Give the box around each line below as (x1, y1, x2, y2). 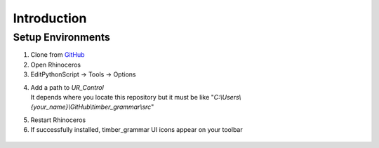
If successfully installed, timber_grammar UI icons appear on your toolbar (30, 126, 243, 134)
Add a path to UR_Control (30, 83, 105, 91)
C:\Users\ (213, 93, 241, 101)
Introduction (13, 11, 87, 26)
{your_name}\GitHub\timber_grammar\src (30, 102, 152, 112)
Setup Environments (13, 31, 110, 43)
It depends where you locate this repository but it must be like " (30, 93, 214, 101)
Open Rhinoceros (30, 60, 81, 69)
